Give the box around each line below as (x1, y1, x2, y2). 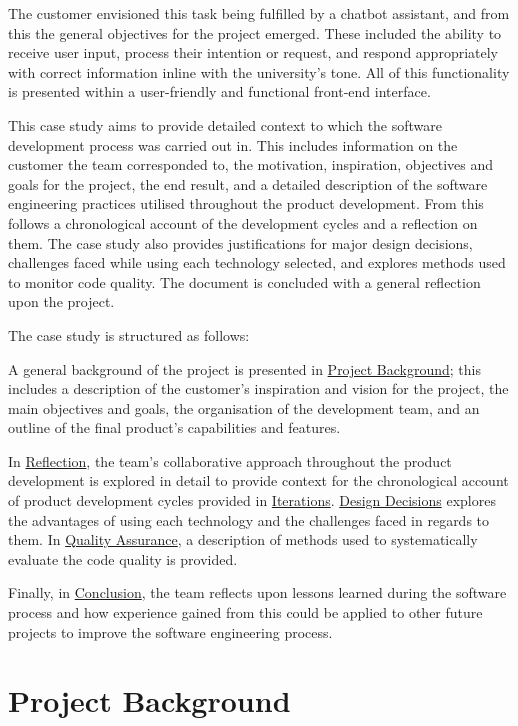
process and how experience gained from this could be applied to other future (8, 602, 483, 623)
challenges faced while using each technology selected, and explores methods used (8, 252, 506, 273)
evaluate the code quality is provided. (8, 548, 238, 569)
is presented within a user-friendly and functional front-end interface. (8, 81, 431, 102)
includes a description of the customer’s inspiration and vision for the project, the (8, 378, 509, 399)
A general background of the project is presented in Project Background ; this (8, 358, 482, 379)
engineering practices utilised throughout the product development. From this (8, 193, 484, 214)
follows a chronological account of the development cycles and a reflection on (8, 212, 478, 233)
